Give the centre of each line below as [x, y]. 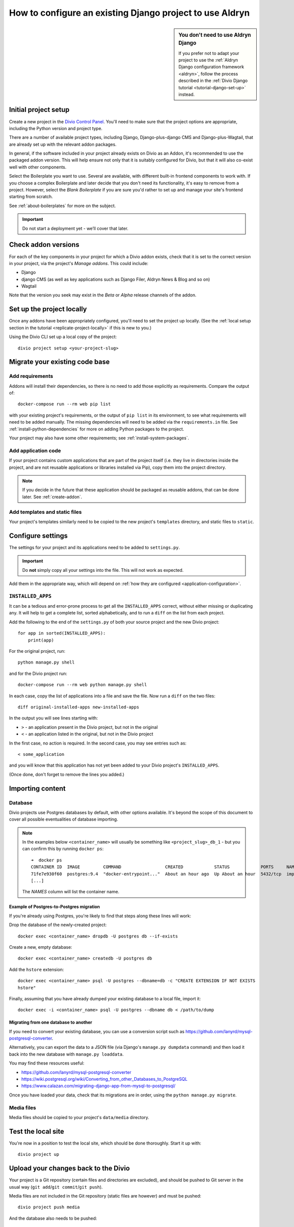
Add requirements [31, 376]
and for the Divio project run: [38, 673]
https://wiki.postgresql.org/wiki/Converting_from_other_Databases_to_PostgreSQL [104, 1079]
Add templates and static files [45, 512]
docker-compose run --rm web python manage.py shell [82, 685]
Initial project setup [39, 110]
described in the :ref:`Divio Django [213, 80]
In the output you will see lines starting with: [53, 718]
